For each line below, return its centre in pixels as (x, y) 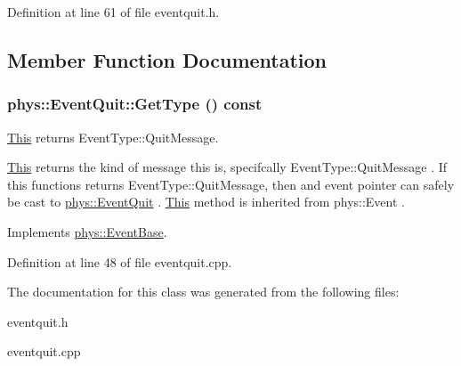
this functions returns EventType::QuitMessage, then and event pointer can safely (231, 184)
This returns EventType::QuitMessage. (113, 137)
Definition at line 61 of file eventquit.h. (113, 12)
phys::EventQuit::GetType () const (135, 104)
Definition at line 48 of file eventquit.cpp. (120, 261)
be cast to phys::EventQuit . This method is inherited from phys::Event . (206, 202)
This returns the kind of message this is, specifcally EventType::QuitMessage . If (227, 167)
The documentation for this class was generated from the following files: (203, 292)
